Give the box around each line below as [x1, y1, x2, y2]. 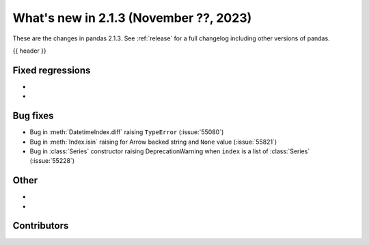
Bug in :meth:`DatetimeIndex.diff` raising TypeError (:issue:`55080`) [29, 128, 224, 136]
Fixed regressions [12, 64, 91, 76]
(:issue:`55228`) [29, 157, 75, 165]
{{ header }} [12, 47, 47, 55]
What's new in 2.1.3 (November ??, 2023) [12, 10, 252, 25]
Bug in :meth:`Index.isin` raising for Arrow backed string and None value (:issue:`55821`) [29, 138, 277, 146]
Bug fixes [12, 110, 54, 122]
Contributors [12, 220, 69, 232]
